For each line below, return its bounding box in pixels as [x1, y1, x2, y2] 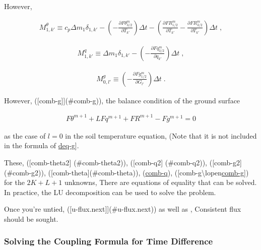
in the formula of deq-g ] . [4, 140, 79, 151]
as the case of [4, 130, 46, 141]
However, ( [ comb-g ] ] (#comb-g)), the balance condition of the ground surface [4, 95, 240, 105]
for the [4, 177, 25, 187]
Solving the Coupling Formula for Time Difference [4, 235, 213, 247]
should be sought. [4, 213, 58, 224]
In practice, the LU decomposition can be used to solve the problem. [4, 186, 216, 197]
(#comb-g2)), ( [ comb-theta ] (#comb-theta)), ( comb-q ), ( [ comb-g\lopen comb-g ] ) [4, 167, 249, 177]
